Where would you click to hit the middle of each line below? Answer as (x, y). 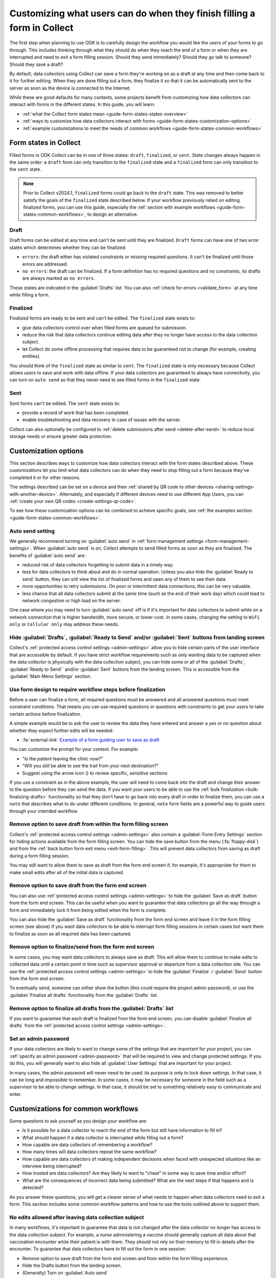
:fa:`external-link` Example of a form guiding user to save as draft (91, 740)
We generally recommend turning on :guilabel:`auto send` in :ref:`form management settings (107, 541)
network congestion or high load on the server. (72, 601)
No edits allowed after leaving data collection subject (77, 1217)
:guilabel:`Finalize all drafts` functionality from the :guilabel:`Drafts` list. (84, 995)
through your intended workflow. (44, 811)
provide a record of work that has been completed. (76, 413)
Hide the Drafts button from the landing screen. (72, 1266)
